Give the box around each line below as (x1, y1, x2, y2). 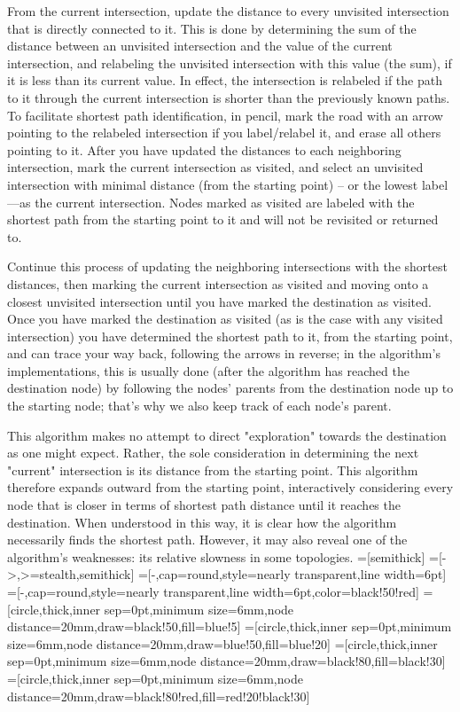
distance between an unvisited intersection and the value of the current (7, 36, 393, 55)
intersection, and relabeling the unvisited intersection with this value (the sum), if (7, 53, 452, 72)
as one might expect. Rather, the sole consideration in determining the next (7, 443, 419, 462)
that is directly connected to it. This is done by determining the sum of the (7, 19, 417, 37)
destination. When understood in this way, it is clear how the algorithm (7, 512, 397, 531)
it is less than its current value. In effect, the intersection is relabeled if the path (7, 71, 442, 90)
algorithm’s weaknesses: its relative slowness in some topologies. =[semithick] (7, 547, 425, 566)
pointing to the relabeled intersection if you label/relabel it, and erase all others (7, 123, 441, 142)
